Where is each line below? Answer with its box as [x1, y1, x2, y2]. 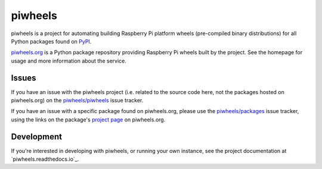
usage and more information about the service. [11, 57, 126, 64]
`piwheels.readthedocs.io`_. [11, 155, 79, 163]
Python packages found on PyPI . [11, 37, 92, 45]
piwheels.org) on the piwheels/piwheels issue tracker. [11, 97, 144, 104]
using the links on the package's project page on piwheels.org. [11, 116, 166, 123]
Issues [11, 73, 36, 83]
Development [11, 132, 63, 142]
